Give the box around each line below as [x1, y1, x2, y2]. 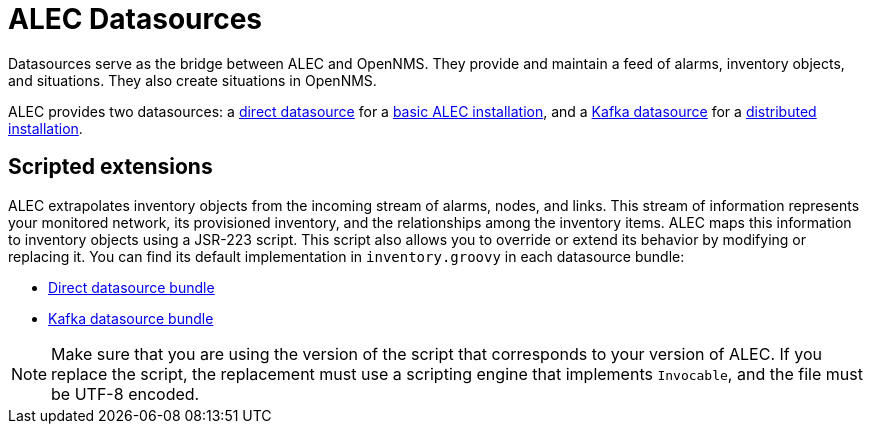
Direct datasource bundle [48, 278, 215, 296]
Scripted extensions [8, 154, 213, 180]
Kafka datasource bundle [48, 309, 214, 327]
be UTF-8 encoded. [51, 383, 200, 404]
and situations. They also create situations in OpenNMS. [8, 71, 377, 89]
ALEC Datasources [8, 2, 263, 36]
